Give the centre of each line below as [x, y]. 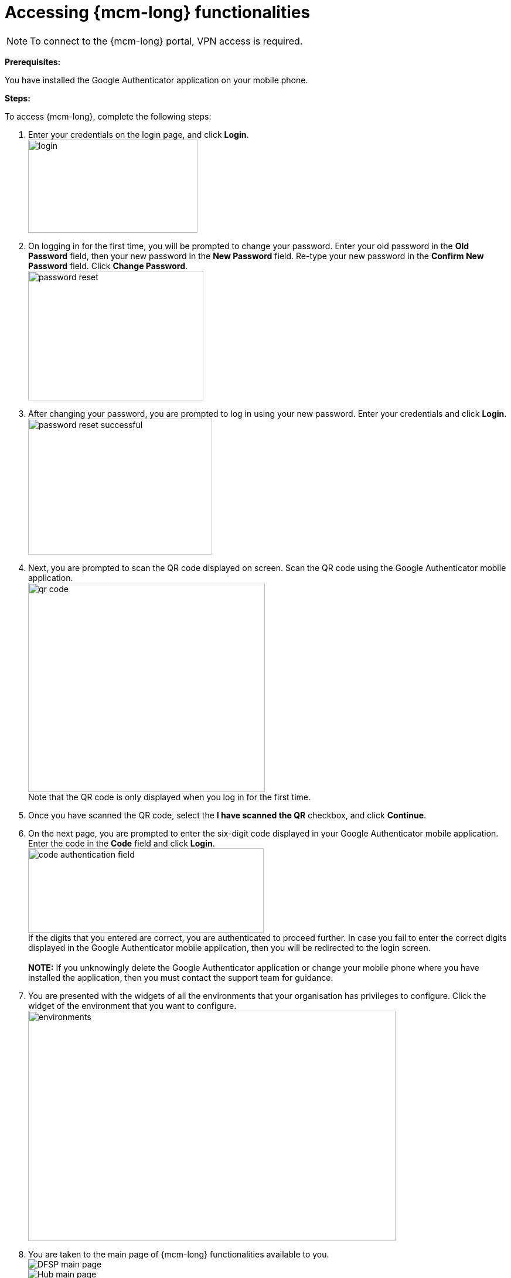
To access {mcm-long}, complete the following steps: [108, 116]
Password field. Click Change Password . [108, 266]
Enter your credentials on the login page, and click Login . [139, 134]
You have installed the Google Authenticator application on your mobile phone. [156, 80]
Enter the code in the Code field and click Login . [122, 843]
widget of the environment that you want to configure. [132, 1005]
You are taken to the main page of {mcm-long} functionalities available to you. [179, 1254]
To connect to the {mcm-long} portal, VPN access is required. [166, 41]
